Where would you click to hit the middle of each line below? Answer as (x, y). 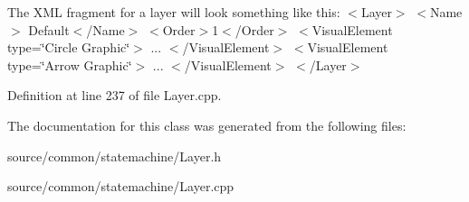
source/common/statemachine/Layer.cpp (121, 186)
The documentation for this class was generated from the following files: (207, 125)
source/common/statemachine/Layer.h (115, 156)
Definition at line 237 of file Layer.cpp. (115, 95)
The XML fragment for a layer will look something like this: (174, 12)
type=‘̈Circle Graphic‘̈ (69, 47)
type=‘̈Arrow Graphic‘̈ (70, 64)
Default (49, 29)
